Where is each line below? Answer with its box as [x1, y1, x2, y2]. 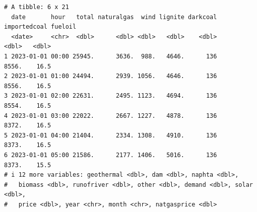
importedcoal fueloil [4, 23, 77, 31]
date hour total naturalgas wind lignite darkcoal [11, 13, 217, 21]
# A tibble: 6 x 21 [4, 4, 69, 11]
